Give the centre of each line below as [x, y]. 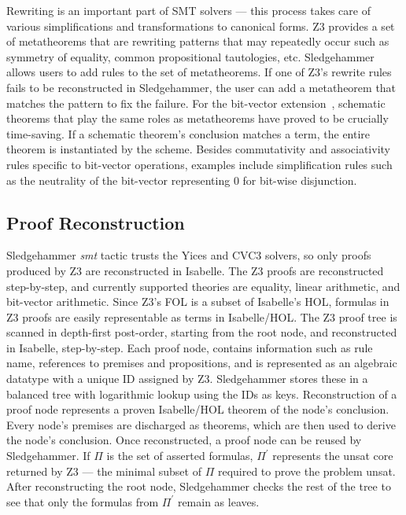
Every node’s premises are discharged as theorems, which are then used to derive [201, 424]
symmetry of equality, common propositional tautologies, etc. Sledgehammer [190, 56]
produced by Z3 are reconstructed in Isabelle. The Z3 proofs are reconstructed [195, 270]
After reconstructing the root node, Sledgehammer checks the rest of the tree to [199, 486]
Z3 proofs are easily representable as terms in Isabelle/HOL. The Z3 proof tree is [202, 316]
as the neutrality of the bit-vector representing [118, 180]
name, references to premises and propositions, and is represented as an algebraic [202, 363]
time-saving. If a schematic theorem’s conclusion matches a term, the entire [188, 133]
